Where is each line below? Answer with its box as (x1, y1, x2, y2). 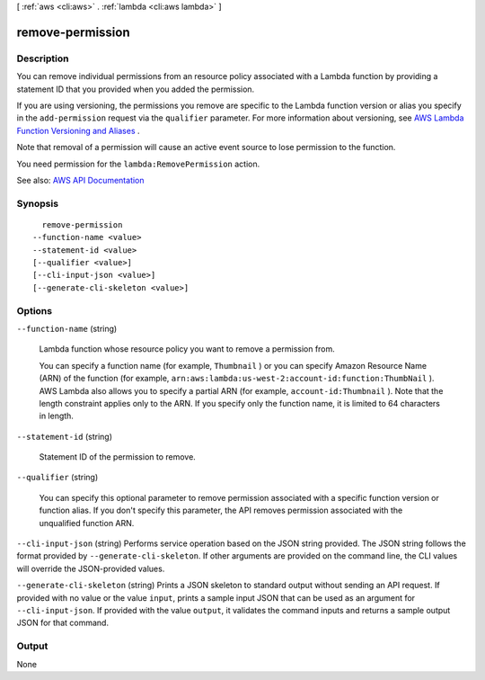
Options (16, 304, 53, 317)
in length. (39, 410, 74, 422)
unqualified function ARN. (39, 517, 135, 528)
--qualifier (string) (16, 472, 99, 483)
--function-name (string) (16, 323, 118, 334)
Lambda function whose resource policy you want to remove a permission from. (39, 344, 336, 354)
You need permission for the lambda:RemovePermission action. (16, 158, 260, 169)
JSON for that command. (16, 617, 110, 629)
